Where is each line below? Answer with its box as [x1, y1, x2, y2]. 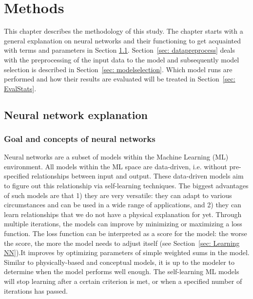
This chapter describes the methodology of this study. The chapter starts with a [4, 26, 243, 36]
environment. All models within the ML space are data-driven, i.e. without [4, 161, 227, 171]
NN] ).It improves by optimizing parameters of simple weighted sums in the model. [4, 247, 250, 258]
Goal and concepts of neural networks [4, 132, 156, 144]
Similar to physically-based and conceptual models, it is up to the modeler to [4, 257, 234, 267]
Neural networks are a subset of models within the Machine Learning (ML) [4, 152, 229, 162]
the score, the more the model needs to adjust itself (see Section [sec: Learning [4, 238, 240, 248]
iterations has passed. [4, 285, 68, 296]
